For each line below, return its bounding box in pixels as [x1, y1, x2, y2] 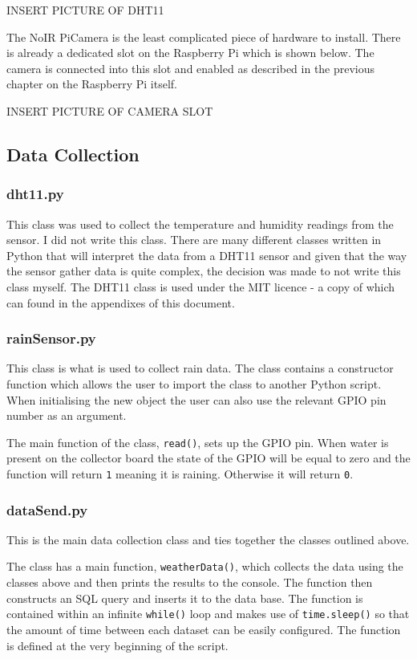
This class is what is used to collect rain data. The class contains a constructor [6, 360, 394, 376]
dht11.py [6, 184, 64, 204]
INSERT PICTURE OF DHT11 [6, 2, 164, 18]
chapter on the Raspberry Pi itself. [6, 75, 178, 92]
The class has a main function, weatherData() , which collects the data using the [6, 558, 403, 575]
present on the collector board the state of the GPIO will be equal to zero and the [6, 450, 411, 466]
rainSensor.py [6, 328, 96, 348]
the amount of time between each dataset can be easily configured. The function [6, 620, 401, 637]
